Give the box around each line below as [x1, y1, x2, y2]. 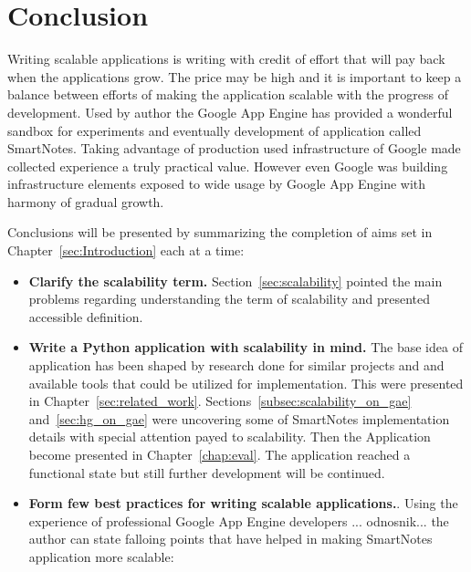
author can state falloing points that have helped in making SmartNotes [28, 529, 433, 548]
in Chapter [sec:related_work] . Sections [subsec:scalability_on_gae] [28, 391, 412, 411]
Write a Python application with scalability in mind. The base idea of [28, 338, 463, 357]
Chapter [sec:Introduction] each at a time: [7, 241, 245, 260]
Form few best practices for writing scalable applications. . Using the [28, 494, 458, 513]
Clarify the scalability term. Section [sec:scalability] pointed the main [28, 271, 443, 290]
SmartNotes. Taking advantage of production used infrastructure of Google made [7, 139, 461, 158]
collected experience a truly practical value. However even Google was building [7, 156, 448, 175]
